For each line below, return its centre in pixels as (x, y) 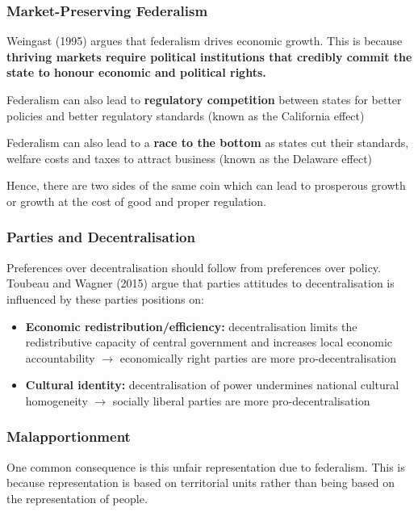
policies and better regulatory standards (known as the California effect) (186, 115)
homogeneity (56, 400)
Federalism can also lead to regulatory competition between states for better (204, 99)
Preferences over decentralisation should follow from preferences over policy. (194, 267)
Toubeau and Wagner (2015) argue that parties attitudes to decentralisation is (201, 283)
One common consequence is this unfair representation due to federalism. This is (206, 466)
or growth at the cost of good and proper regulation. (136, 201)
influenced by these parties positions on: (105, 298)
